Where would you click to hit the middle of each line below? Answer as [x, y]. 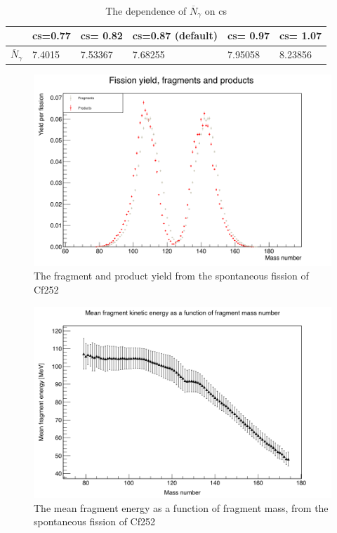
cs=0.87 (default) [175, 35]
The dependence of [146, 11]
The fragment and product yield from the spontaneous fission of [171, 276]
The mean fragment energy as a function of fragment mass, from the [181, 507]
